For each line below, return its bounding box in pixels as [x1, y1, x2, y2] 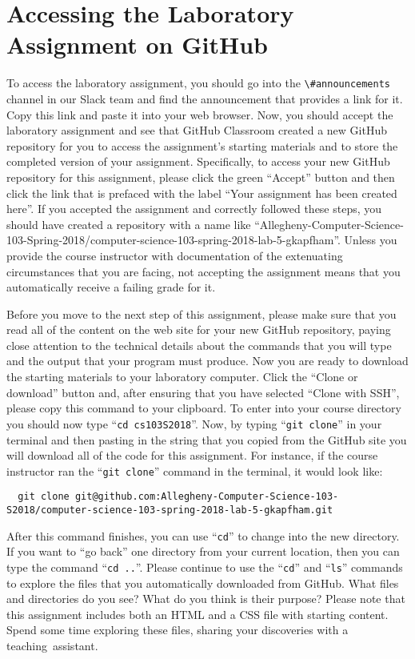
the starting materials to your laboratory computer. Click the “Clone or [6, 368, 358, 385]
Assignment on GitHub [6, 28, 268, 61]
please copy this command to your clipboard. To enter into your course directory [6, 400, 402, 416]
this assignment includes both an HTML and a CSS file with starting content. [6, 605, 389, 622]
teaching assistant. [6, 637, 98, 653]
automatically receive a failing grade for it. [6, 279, 216, 295]
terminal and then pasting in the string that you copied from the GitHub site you [6, 431, 407, 448]
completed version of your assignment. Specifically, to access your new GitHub [6, 153, 390, 170]
